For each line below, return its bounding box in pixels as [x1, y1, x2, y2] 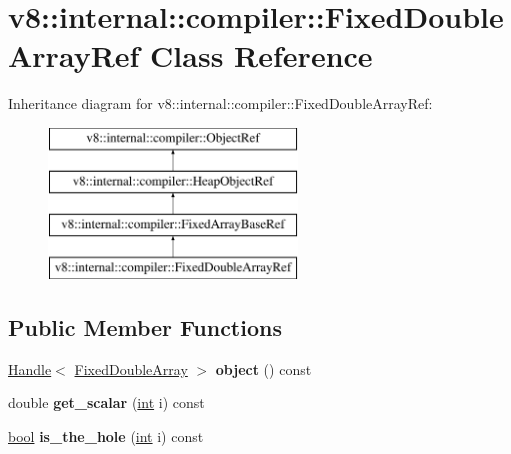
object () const [215, 358, 312, 379]
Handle [8, 358, 52, 379]
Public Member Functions [8, 312, 282, 343]
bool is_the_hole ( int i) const [8, 426, 204, 447]
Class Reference [150, 35, 373, 76]
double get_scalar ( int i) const [8, 392, 205, 413]
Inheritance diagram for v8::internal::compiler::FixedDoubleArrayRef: [8, 93, 433, 114]
